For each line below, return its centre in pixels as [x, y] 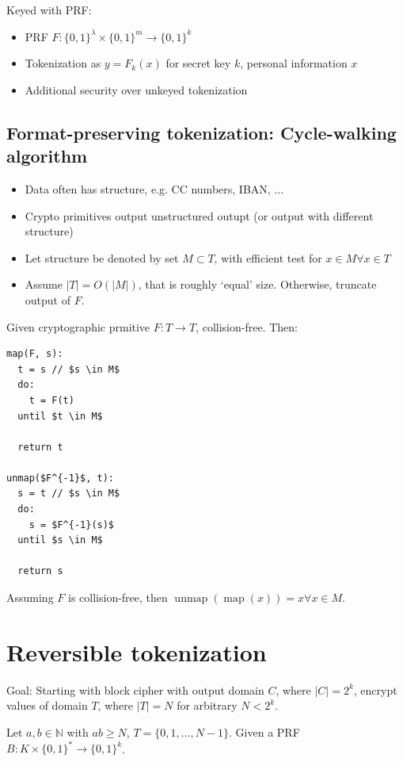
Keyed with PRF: [49, 10]
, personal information [294, 63]
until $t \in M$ [60, 416]
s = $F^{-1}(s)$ [72, 525]
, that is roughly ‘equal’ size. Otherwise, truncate [257, 284]
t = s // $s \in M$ [69, 369]
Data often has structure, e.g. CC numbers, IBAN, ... [154, 188]
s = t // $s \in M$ [69, 494]
